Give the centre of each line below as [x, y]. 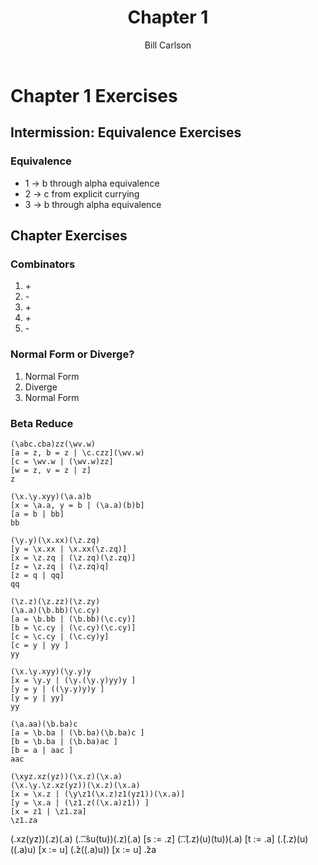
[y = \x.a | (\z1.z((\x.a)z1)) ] [80, 802]
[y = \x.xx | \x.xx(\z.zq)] [69, 549]
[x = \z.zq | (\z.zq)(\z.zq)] [73, 557]
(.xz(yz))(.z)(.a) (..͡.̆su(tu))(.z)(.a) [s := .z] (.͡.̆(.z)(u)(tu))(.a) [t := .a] [142, 838]
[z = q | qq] [37, 575]
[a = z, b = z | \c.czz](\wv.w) [77, 452]
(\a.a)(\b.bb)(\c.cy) [55, 610]
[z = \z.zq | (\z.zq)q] [60, 566]
